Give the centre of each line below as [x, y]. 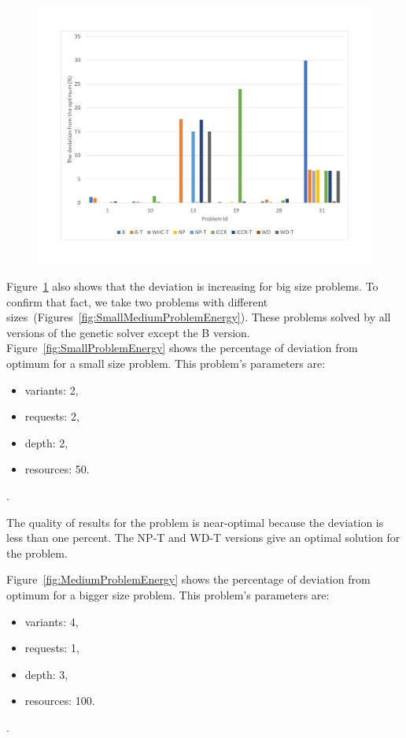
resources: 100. [60, 701]
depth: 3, [46, 674]
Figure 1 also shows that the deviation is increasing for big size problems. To [192, 286]
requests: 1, [52, 648]
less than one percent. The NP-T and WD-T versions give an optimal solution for [203, 538]
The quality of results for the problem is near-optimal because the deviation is [195, 522]
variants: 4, [52, 621]
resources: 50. [57, 469]
